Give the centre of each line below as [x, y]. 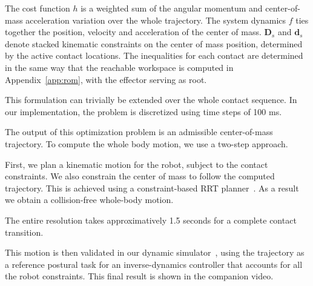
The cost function [38, 8]
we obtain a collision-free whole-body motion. [89, 200]
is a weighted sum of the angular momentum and [172, 8]
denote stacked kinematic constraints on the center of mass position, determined [154, 43]
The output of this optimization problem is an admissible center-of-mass [139, 132]
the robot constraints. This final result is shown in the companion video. [139, 276]
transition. [24, 232]
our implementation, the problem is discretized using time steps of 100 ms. [143, 111]
